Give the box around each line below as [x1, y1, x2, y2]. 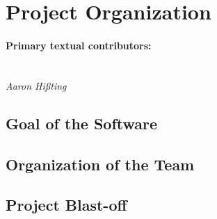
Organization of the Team [6, 153, 195, 175]
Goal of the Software [6, 112, 158, 133]
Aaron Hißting [6, 78, 67, 92]
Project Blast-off [6, 194, 127, 216]
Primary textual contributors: [6, 38, 152, 52]
